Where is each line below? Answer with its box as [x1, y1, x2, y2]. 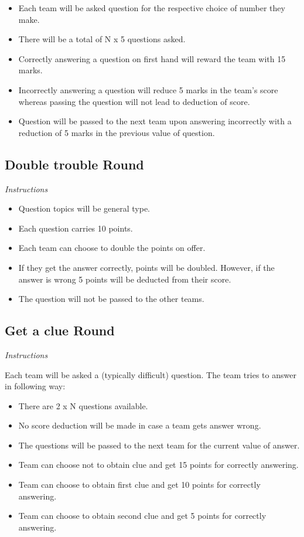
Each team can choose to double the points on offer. [18, 242, 206, 254]
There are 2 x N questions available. [18, 399, 148, 412]
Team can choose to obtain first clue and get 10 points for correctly [18, 478, 261, 491]
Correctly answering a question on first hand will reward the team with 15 [18, 52, 286, 64]
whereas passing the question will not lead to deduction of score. [18, 95, 250, 107]
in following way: [5, 380, 66, 392]
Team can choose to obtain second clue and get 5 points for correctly [18, 509, 267, 522]
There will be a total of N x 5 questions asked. [18, 33, 186, 45]
